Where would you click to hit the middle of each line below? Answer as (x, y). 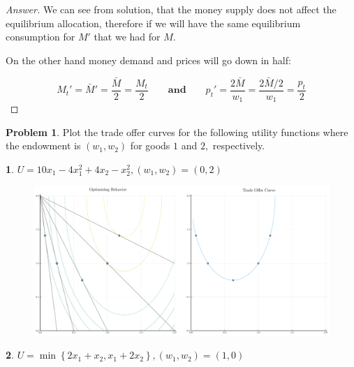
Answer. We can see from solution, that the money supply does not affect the (171, 9)
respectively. (239, 145)
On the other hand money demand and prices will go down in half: (148, 60)
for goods (150, 145)
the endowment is (43, 145)
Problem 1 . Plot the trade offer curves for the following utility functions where (177, 132)
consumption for (40, 37)
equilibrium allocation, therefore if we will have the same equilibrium (153, 23)
